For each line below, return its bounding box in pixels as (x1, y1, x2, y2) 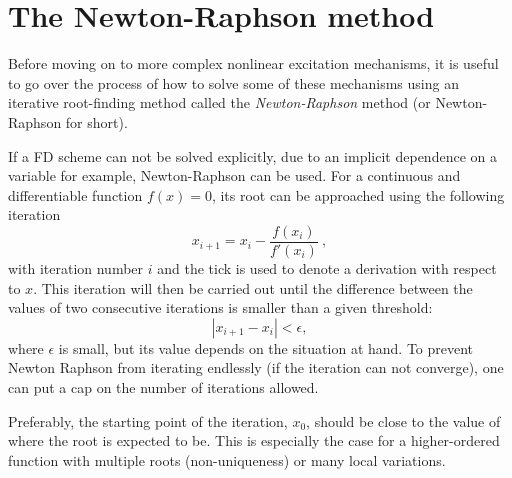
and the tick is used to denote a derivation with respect (157, 257, 497, 278)
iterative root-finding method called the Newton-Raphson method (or (8, 92, 431, 113)
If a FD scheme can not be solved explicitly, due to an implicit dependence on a (8, 145, 497, 166)
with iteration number (8, 257, 144, 278)
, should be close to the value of (306, 410, 501, 431)
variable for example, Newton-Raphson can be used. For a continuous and (8, 165, 461, 186)
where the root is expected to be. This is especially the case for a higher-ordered (8, 430, 500, 451)
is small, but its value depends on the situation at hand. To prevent (58, 337, 474, 358)
